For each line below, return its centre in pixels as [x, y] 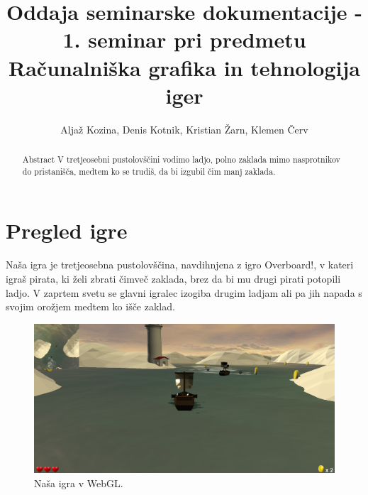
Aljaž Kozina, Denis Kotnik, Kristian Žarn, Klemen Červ [184, 129]
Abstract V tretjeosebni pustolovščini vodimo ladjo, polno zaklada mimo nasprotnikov [181, 159]
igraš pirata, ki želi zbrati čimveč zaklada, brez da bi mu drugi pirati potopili [173, 278]
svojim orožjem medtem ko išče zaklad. [90, 306]
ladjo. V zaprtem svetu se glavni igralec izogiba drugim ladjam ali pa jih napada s [184, 292]
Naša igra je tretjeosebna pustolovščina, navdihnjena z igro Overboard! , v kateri [180, 265]
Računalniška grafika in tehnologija [184, 67]
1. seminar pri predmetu [184, 39]
